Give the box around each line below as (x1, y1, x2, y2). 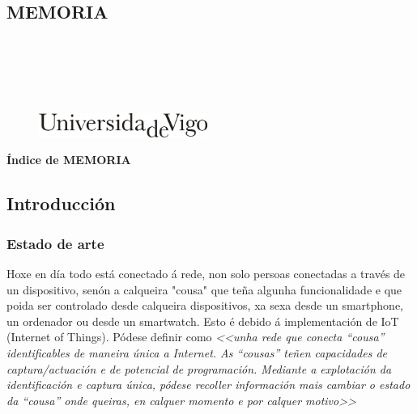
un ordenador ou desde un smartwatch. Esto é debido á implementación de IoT (6, 312, 399, 329)
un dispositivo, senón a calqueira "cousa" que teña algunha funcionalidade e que (6, 281, 402, 298)
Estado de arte (6, 233, 104, 253)
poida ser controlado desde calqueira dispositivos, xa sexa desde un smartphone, (6, 297, 403, 314)
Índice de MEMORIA (6, 151, 131, 168)
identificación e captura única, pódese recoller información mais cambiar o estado (6, 376, 411, 393)
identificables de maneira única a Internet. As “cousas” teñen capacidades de (6, 344, 387, 361)
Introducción (6, 191, 116, 216)
